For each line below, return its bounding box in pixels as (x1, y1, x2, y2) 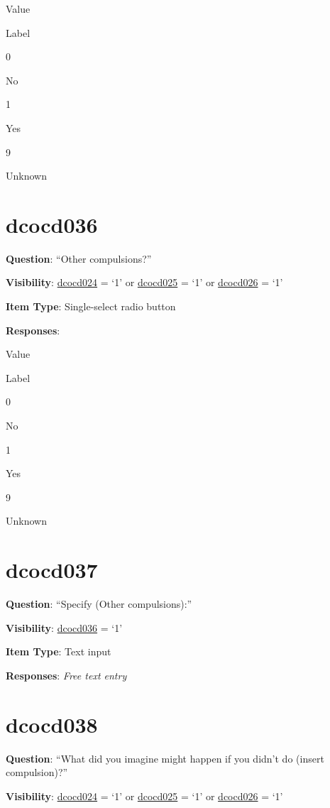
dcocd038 (6, 709, 98, 738)
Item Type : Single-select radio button (6, 299, 176, 314)
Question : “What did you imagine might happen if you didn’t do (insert (6, 750, 324, 765)
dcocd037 (6, 555, 98, 584)
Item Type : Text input (6, 644, 111, 659)
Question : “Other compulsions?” (6, 251, 152, 266)
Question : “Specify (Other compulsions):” (6, 596, 192, 611)
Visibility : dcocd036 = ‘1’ (6, 620, 123, 635)
